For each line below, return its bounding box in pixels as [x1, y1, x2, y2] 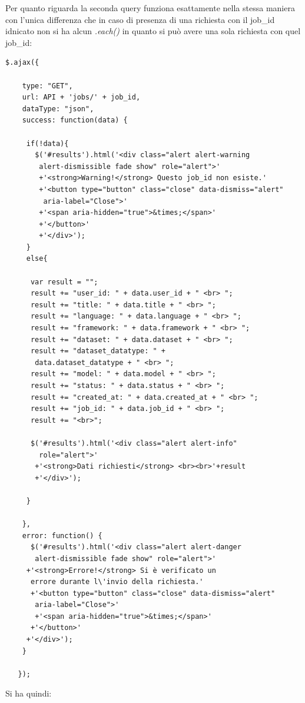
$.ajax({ [5, 58, 39, 67]
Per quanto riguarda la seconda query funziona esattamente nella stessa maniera [5, 2, 295, 14]
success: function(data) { [22, 116, 128, 125]
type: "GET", [22, 81, 73, 90]
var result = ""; [30, 277, 98, 286]
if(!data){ [26, 139, 69, 148]
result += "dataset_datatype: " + [30, 347, 166, 356]
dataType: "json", [22, 104, 94, 113]
